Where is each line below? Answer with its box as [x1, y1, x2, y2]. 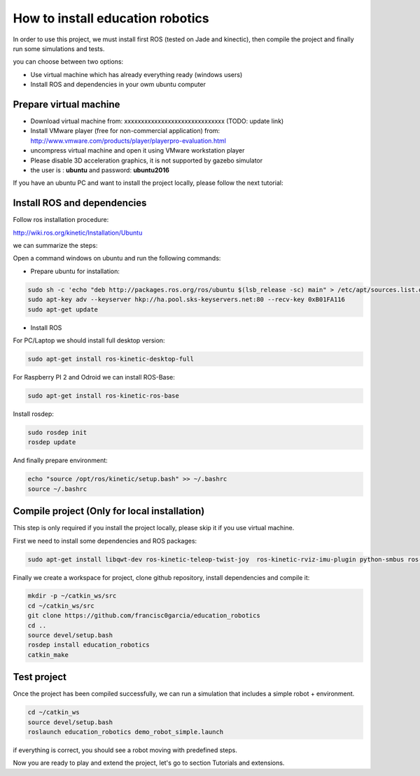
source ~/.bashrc [27, 485, 87, 493]
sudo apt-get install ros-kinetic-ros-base [27, 392, 180, 399]
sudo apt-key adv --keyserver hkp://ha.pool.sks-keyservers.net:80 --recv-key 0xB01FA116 [27, 296, 346, 304]
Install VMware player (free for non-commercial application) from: [30, 127, 220, 135]
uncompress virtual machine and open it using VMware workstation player [30, 146, 245, 155]
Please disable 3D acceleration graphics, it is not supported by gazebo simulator [30, 156, 262, 165]
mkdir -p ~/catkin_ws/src [27, 592, 117, 600]
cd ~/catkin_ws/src [27, 602, 94, 609]
